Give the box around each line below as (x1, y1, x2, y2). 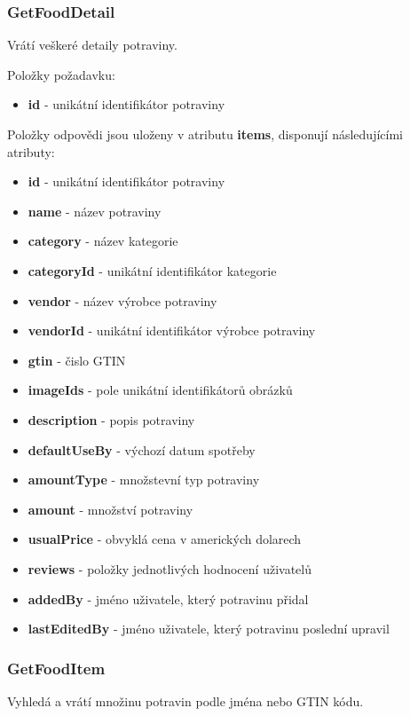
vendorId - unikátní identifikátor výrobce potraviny (28, 321, 316, 340)
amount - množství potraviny (28, 500, 193, 518)
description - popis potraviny (28, 410, 195, 429)
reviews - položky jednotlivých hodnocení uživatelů (28, 559, 311, 578)
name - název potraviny (28, 201, 162, 220)
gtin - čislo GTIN (28, 350, 126, 369)
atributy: (7, 142, 55, 161)
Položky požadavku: (7, 65, 115, 83)
